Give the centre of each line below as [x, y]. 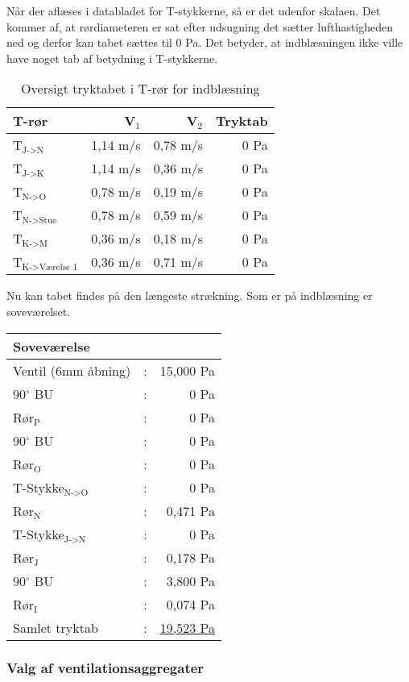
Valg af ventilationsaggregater [105, 668]
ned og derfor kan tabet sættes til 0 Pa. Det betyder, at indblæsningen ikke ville [205, 42]
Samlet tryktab [56, 627]
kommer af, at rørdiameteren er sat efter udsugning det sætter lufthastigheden [200, 26]
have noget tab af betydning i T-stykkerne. [112, 58]
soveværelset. [39, 311]
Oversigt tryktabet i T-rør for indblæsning [140, 89]
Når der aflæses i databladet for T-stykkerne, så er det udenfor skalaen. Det [194, 10]
